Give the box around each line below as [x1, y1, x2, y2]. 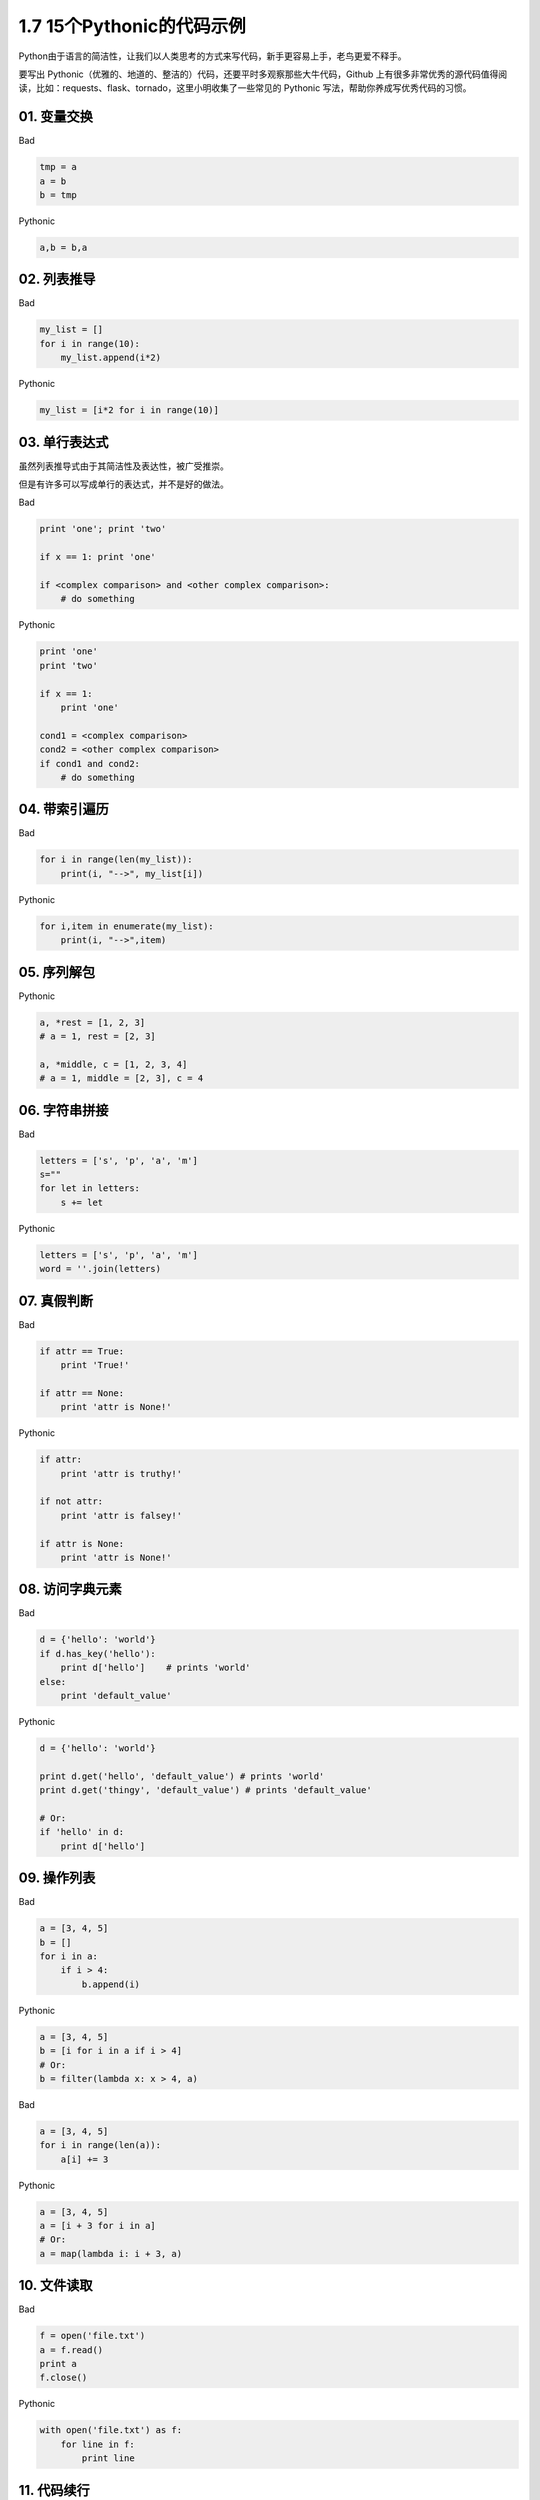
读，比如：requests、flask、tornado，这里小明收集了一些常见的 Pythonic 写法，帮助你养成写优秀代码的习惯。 [18, 82, 472, 94]
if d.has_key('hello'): [39, 1648, 157, 1659]
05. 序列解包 [18, 963, 96, 980]
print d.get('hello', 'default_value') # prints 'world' [39, 1770, 325, 1782]
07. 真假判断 [18, 1292, 94, 1309]
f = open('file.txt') [39, 2330, 146, 2342]
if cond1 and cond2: [39, 758, 140, 769]
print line [81, 2453, 135, 2464]
